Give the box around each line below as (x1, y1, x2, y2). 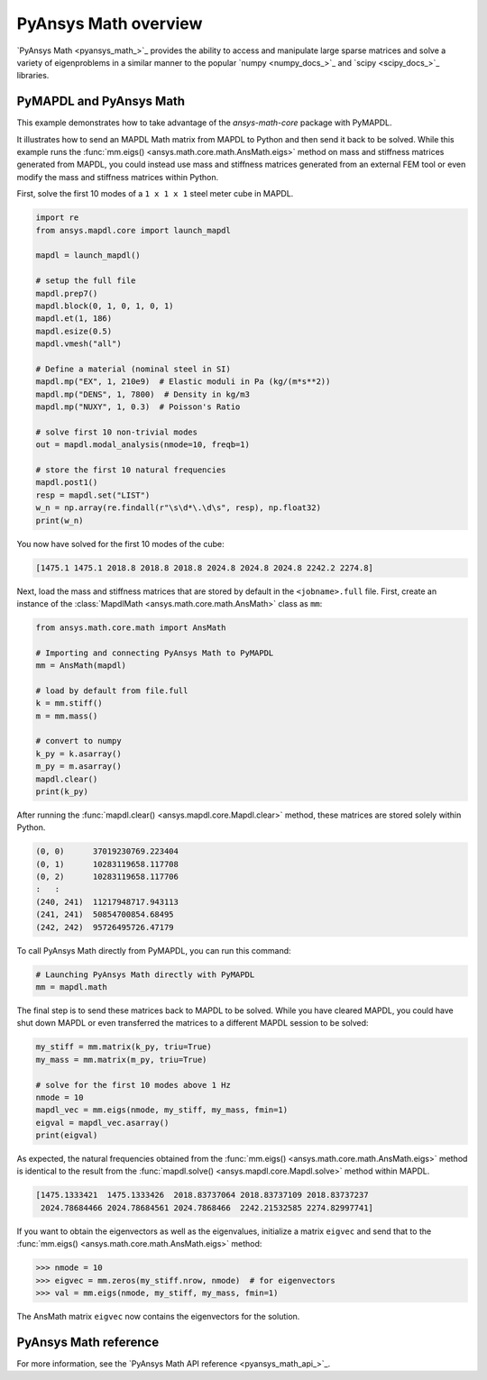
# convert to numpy (35, 736, 122, 746)
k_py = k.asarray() (35, 748, 122, 759)
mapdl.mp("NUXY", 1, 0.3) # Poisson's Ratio (35, 402, 241, 412)
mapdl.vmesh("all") (35, 339, 122, 349)
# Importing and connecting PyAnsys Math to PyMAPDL (35, 647, 274, 658)
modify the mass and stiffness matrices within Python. (16, 171, 219, 182)
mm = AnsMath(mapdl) (35, 661, 126, 671)
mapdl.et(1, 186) (35, 314, 113, 324)
